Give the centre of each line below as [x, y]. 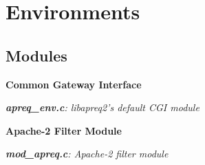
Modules [36, 55]
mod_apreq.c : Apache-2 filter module [87, 154]
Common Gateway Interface [74, 84]
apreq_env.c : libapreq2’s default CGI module [102, 107]
